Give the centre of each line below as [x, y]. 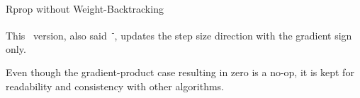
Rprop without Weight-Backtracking [85, 8]
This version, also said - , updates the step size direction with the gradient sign [179, 34]
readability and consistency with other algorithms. [115, 86]
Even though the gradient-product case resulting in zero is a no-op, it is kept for [180, 72]
